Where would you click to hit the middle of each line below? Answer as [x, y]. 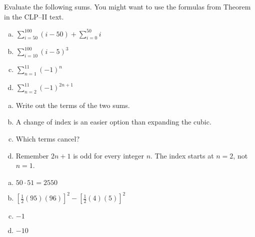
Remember [32, 155]
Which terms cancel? [48, 139]
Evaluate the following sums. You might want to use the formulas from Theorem [127, 6]
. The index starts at [182, 155]
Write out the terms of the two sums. [73, 105]
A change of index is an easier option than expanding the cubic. [113, 122]
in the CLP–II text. [34, 16]
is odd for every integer [108, 155]
